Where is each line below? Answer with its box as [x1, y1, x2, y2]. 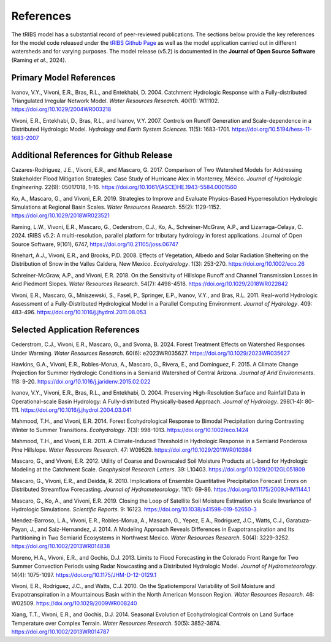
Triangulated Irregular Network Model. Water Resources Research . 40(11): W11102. [11, 97, 220, 104]
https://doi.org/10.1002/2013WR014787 [11, 628, 110, 635]
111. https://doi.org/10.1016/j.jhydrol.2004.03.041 [11, 406, 132, 414]
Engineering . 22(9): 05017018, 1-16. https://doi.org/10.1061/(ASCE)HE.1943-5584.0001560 [11, 184, 237, 191]
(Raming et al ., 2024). [11, 56, 67, 64]
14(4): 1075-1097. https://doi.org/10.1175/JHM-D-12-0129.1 [11, 571, 157, 578]
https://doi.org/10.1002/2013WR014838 [11, 543, 110, 550]
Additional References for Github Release [11, 150, 173, 161]
